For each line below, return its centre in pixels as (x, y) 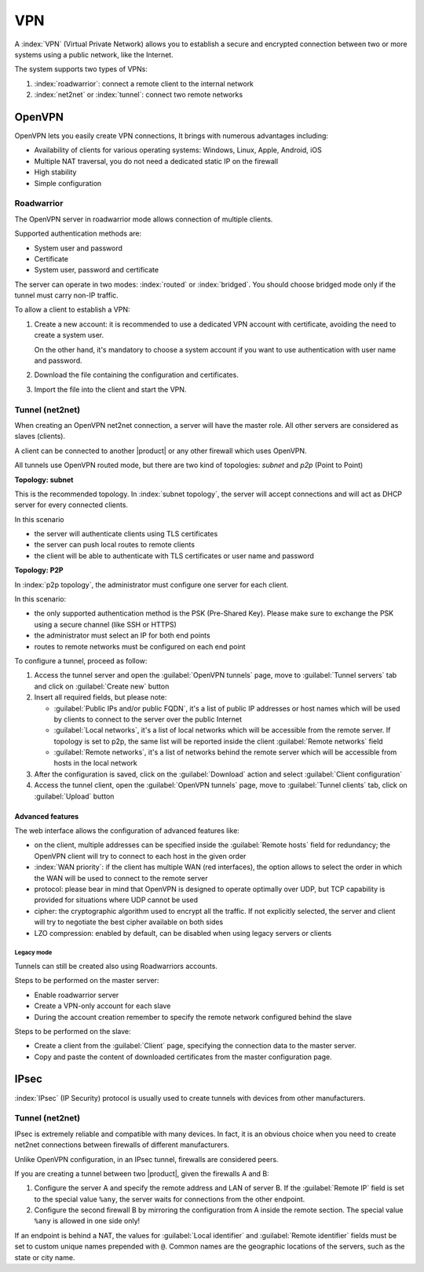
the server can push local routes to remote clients (115, 545)
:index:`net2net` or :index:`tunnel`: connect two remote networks (139, 95)
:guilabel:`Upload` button (74, 796)
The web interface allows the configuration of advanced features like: (127, 831)
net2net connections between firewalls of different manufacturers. (122, 1145)
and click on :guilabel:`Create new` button (102, 686)
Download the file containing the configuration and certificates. (136, 375)
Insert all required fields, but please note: (101, 697)
